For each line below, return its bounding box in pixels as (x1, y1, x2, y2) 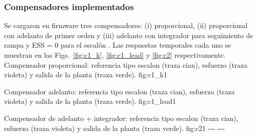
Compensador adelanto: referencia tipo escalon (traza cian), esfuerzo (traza (4, 86, 235, 96)
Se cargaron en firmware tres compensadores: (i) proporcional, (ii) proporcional (4, 20, 247, 31)
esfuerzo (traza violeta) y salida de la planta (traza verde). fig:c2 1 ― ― (4, 122, 224, 133)
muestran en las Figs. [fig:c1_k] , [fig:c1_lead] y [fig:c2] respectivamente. (4, 50, 226, 60)
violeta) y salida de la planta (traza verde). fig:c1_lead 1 (4, 96, 176, 106)
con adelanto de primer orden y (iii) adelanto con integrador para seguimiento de (4, 30, 253, 40)
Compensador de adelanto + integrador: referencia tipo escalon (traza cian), (4, 112, 238, 123)
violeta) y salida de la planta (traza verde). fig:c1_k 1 (4, 69, 167, 80)
